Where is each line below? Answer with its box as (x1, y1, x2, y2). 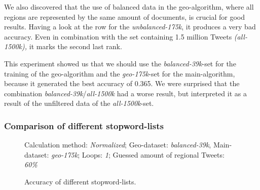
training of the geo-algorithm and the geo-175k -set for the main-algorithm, (4, 68, 235, 79)
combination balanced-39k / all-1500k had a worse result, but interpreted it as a (4, 88, 247, 98)
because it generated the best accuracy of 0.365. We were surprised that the (4, 78, 240, 89)
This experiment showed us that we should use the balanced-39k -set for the (4, 58, 236, 68)
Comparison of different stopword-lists (4, 119, 164, 132)
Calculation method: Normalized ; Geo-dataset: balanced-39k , (24, 139, 211, 150)
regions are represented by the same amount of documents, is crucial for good (4, 11, 245, 22)
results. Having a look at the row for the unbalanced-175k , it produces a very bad (4, 21, 256, 32)
